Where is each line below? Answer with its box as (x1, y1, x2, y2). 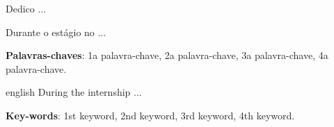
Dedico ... (6, 1, 47, 15)
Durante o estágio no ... (6, 24, 106, 39)
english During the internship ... (6, 85, 142, 99)
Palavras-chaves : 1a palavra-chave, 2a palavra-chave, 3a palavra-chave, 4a (6, 48, 328, 62)
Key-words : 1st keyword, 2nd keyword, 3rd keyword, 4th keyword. (6, 108, 295, 122)
